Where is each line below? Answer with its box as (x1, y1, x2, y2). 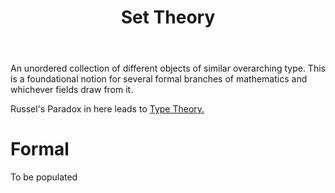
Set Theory (120, 6, 216, 29)
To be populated (10, 171, 78, 183)
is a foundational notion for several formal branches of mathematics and (10, 73, 308, 85)
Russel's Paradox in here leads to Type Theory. (10, 103, 205, 115)
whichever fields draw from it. (10, 84, 134, 96)
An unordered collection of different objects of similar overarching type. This (10, 62, 326, 75)
